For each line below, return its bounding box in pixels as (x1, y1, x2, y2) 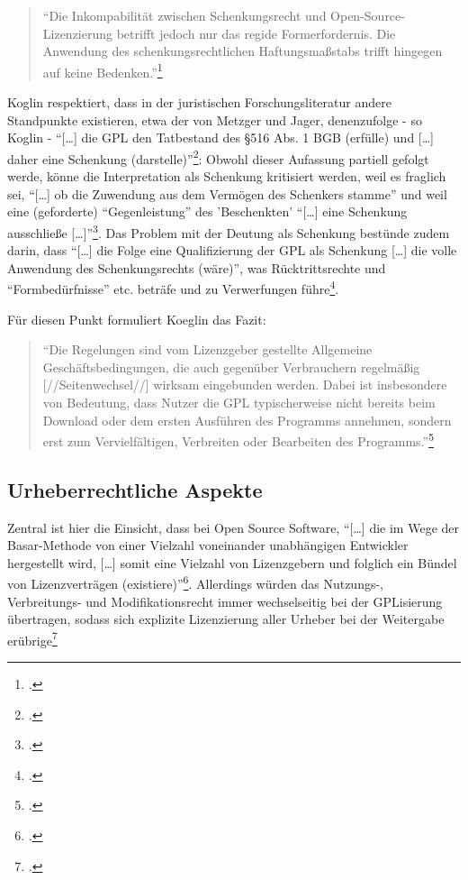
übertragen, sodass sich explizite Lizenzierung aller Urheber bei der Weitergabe (7, 610, 445, 628)
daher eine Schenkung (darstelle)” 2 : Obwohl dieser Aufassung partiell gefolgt (7, 146, 429, 168)
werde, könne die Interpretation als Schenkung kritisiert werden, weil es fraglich (7, 167, 446, 186)
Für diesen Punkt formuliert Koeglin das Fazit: (7, 309, 266, 328)
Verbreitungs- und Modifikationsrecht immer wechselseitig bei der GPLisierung (7, 591, 443, 610)
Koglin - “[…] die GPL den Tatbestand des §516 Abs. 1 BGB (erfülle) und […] (7, 128, 435, 147)
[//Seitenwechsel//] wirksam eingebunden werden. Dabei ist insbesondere (42, 375, 447, 394)
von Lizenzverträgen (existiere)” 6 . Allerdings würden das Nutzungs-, (7, 572, 383, 592)
